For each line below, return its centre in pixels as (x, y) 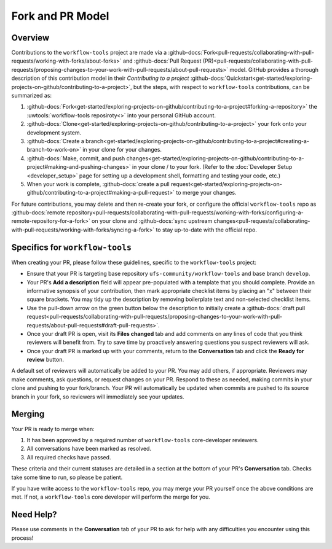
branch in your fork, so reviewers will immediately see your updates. (98, 397)
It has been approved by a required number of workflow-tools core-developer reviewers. (143, 440)
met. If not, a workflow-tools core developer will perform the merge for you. (111, 497)
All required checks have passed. (69, 457)
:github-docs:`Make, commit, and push (76, 158)
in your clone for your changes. (122, 150)
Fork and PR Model (60, 16)
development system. (54, 133)
